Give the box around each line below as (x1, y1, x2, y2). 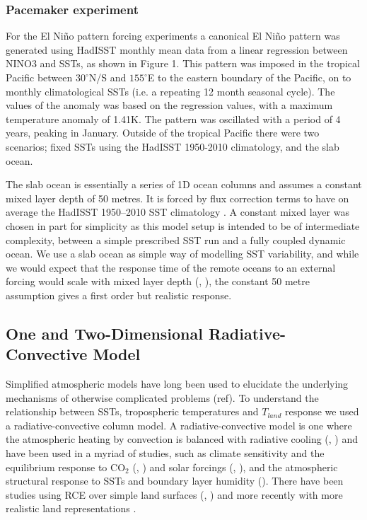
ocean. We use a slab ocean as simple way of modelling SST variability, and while (6, 246, 359, 261)
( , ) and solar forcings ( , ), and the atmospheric (132, 459, 338, 474)
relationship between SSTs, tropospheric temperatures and (6, 404, 259, 419)
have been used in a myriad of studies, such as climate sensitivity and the (6, 446, 325, 461)
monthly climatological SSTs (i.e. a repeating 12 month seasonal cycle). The (6, 83, 335, 98)
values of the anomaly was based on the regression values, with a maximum (6, 98, 333, 112)
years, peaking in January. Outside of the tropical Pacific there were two (6, 125, 320, 140)
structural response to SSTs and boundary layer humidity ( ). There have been (6, 473, 344, 488)
